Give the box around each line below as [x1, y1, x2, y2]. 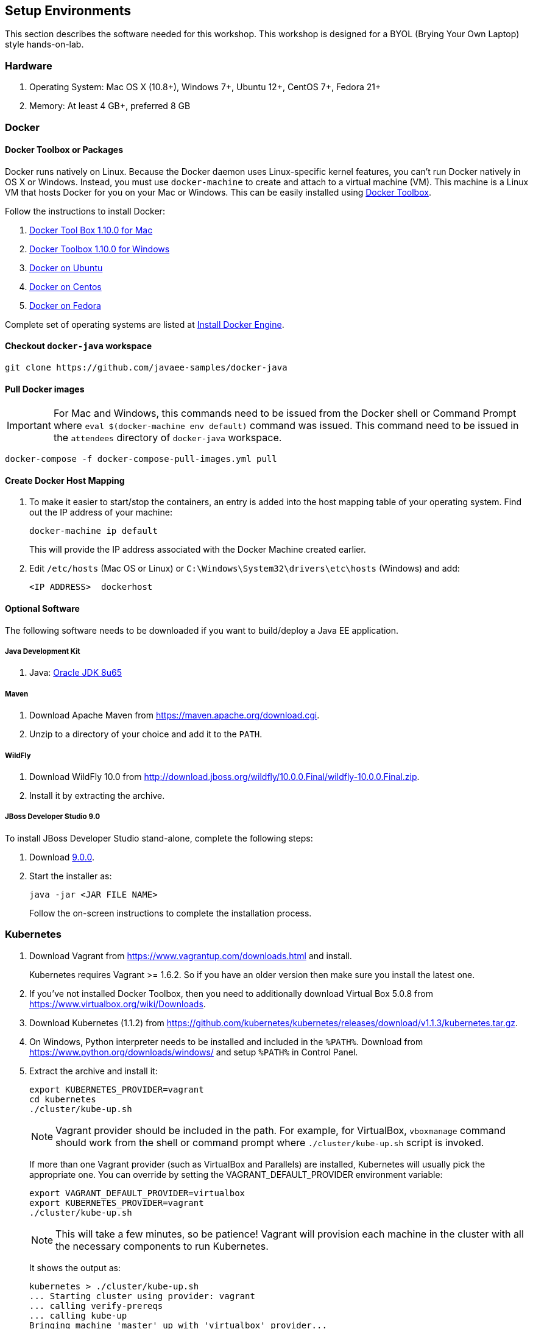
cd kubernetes [29, 1094, 96, 1104]
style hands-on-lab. [5, 39, 84, 50]
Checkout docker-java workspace [5, 341, 152, 352]
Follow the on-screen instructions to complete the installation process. [29, 907, 312, 918]
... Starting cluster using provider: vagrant [29, 1291, 255, 1301]
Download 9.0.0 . [29, 851, 94, 862]
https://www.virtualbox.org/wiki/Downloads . [29, 998, 206, 1009]
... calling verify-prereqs [29, 1300, 163, 1311]
